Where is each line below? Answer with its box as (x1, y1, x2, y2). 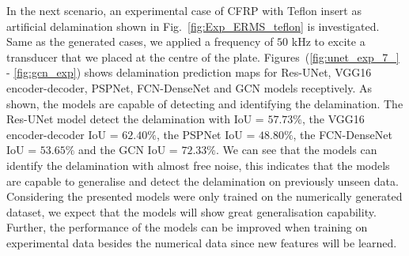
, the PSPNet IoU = (156, 126, 256, 142)
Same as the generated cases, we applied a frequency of (6, 33, 274, 50)
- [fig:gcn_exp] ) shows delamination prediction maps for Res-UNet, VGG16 (6, 64, 372, 81)
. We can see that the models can (215, 141, 377, 158)
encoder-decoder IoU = (6, 126, 119, 142)
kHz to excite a (291, 33, 365, 50)
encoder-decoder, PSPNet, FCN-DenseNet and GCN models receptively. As (6, 79, 373, 96)
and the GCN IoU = (78, 141, 178, 158)
